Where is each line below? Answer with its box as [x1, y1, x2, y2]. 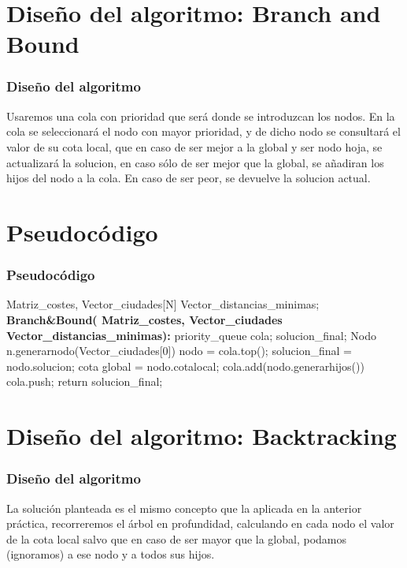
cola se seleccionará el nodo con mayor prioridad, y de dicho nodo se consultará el [6, 123, 401, 140]
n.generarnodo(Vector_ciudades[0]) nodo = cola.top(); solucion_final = [6, 342, 353, 359]
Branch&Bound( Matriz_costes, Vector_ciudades [6, 311, 283, 327]
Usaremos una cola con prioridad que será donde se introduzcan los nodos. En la [6, 107, 395, 124]
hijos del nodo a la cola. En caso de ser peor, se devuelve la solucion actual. [6, 170, 371, 186]
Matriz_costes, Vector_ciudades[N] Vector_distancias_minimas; [6, 296, 320, 312]
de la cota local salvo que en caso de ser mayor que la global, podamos [6, 530, 346, 547]
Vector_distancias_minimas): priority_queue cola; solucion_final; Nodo [6, 327, 376, 343]
